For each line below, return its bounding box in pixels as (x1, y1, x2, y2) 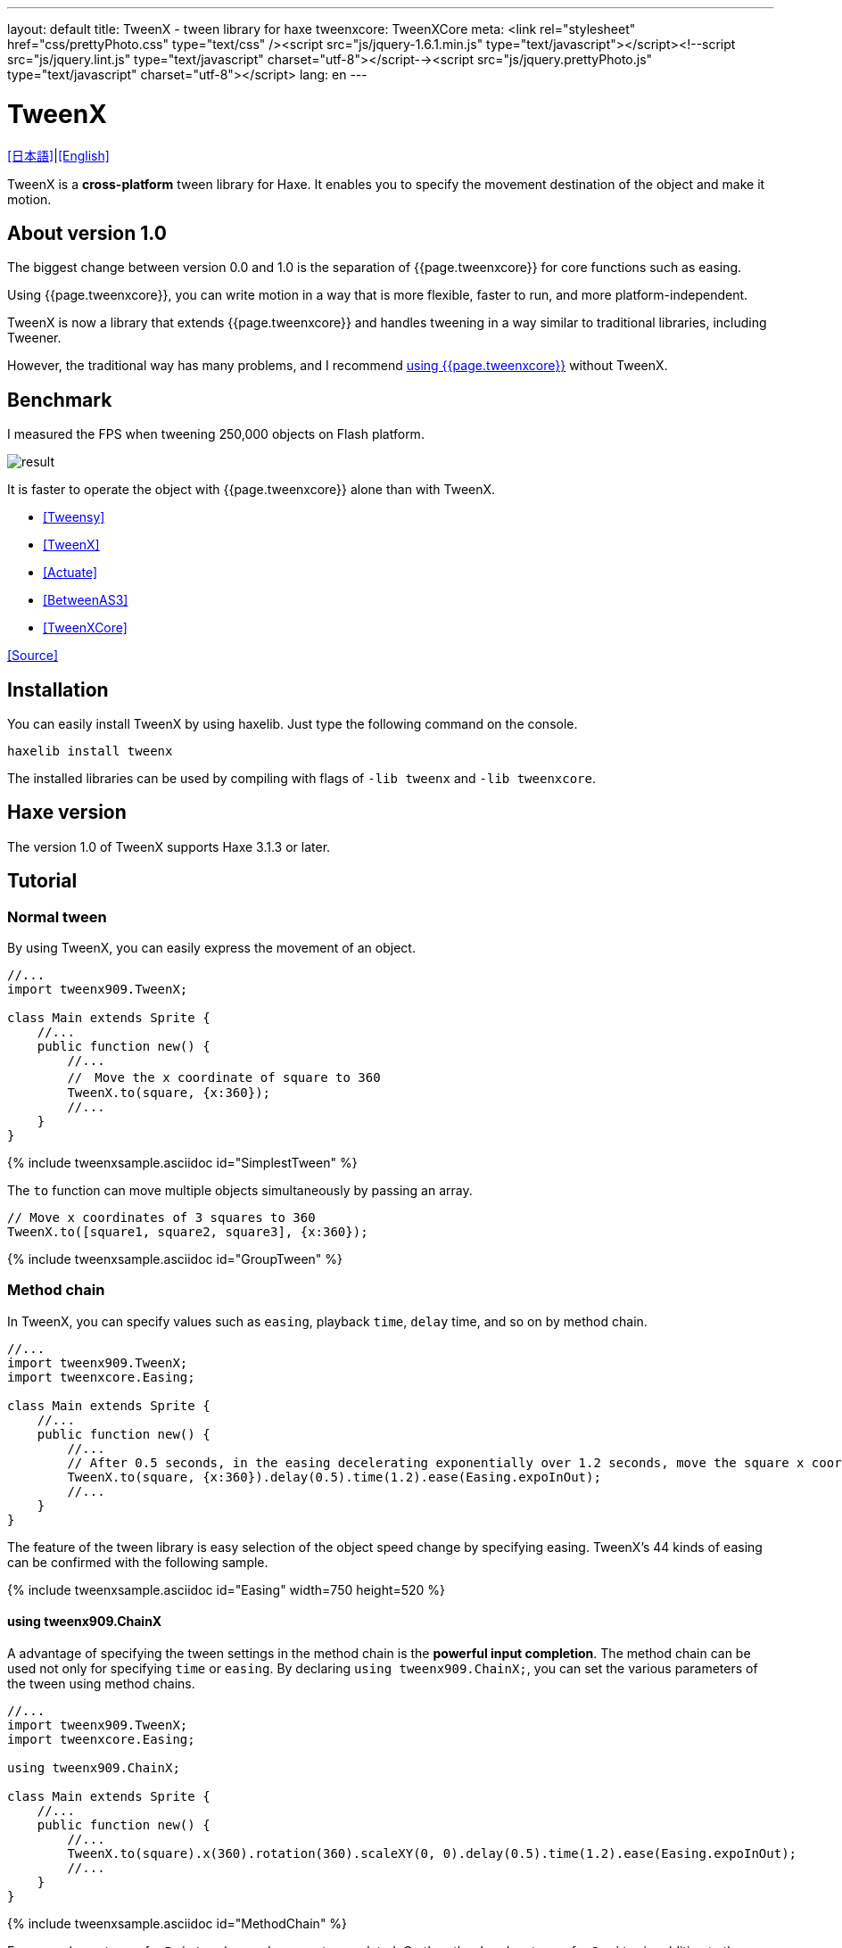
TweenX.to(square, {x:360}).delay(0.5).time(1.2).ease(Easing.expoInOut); (67, 1469, 601, 1484)
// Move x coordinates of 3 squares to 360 (7, 1210, 316, 1226)
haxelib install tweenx (7, 744, 173, 759)
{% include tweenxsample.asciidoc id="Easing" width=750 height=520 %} (7, 1581, 446, 1597)
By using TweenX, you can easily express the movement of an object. (7, 940, 416, 956)
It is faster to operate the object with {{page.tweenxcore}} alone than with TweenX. (7, 482, 496, 498)
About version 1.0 (7, 221, 167, 244)
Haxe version (7, 801, 127, 824)
